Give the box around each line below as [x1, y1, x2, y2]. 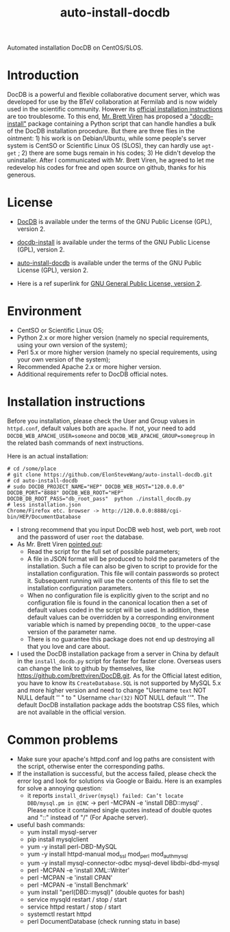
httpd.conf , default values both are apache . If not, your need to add [7, 424, 196, 432]
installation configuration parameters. [27, 584, 133, 592]
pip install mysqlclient [27, 835, 89, 843]
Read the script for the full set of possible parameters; [27, 547, 180, 555]
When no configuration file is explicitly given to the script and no [27, 591, 209, 599]
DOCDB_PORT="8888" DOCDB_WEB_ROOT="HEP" [7, 489, 125, 496]
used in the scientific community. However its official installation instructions [7, 105, 223, 113]
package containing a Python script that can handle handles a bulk [27, 120, 216, 128]
